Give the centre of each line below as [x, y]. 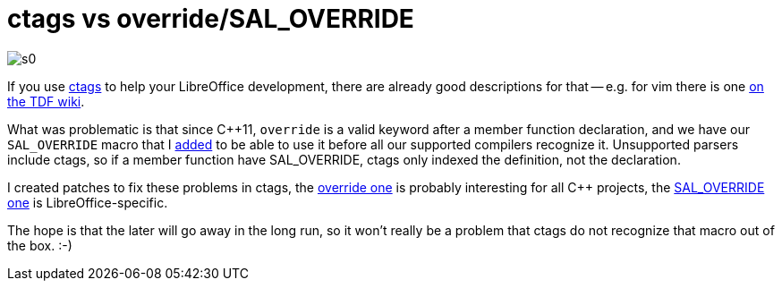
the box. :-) [40, 245]
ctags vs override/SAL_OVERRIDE [211, 19]
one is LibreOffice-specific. [88, 202]
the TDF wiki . [46, 101]
